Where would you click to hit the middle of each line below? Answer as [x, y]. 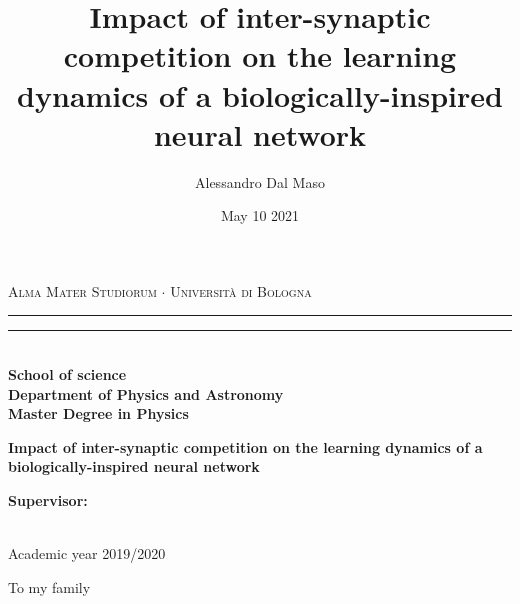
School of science [67, 374]
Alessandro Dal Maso [260, 181]
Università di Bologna [241, 290]
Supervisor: [48, 500]
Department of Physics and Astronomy [146, 393]
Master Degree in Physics [98, 413]
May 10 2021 [260, 215]
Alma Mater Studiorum [82, 290]
